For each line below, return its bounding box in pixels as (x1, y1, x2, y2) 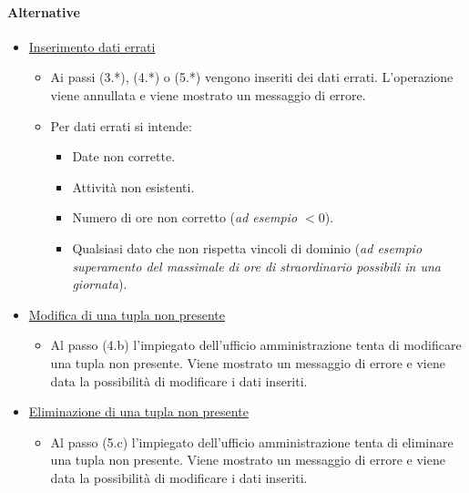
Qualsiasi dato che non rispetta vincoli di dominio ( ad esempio (72, 238, 423, 257)
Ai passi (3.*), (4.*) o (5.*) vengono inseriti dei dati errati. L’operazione (50, 67, 454, 87)
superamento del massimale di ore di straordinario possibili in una (72, 256, 441, 275)
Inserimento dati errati (28, 36, 156, 56)
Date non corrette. (72, 147, 176, 166)
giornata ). (72, 274, 127, 293)
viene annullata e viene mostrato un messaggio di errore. (50, 85, 366, 104)
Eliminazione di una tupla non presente (28, 402, 249, 421)
